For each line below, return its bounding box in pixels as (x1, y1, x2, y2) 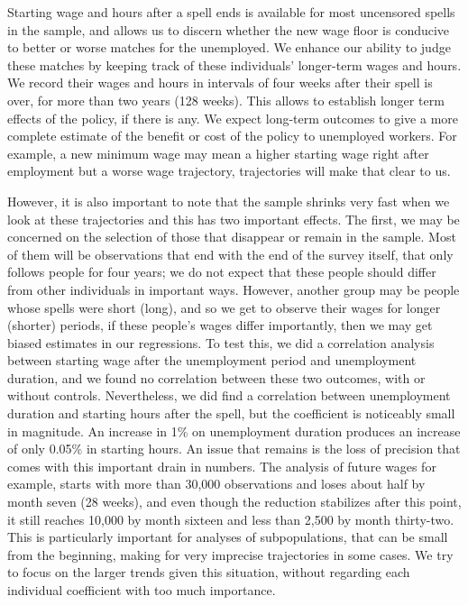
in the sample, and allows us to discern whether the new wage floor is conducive (7, 20, 450, 39)
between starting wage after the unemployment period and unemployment (7, 351, 417, 370)
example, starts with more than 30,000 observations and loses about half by (7, 474, 426, 493)
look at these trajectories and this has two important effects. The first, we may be (7, 209, 460, 228)
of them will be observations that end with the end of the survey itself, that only (7, 244, 454, 263)
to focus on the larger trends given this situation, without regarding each (7, 563, 410, 582)
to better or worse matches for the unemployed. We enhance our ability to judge (7, 38, 451, 57)
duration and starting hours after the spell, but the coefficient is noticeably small (7, 404, 455, 423)
